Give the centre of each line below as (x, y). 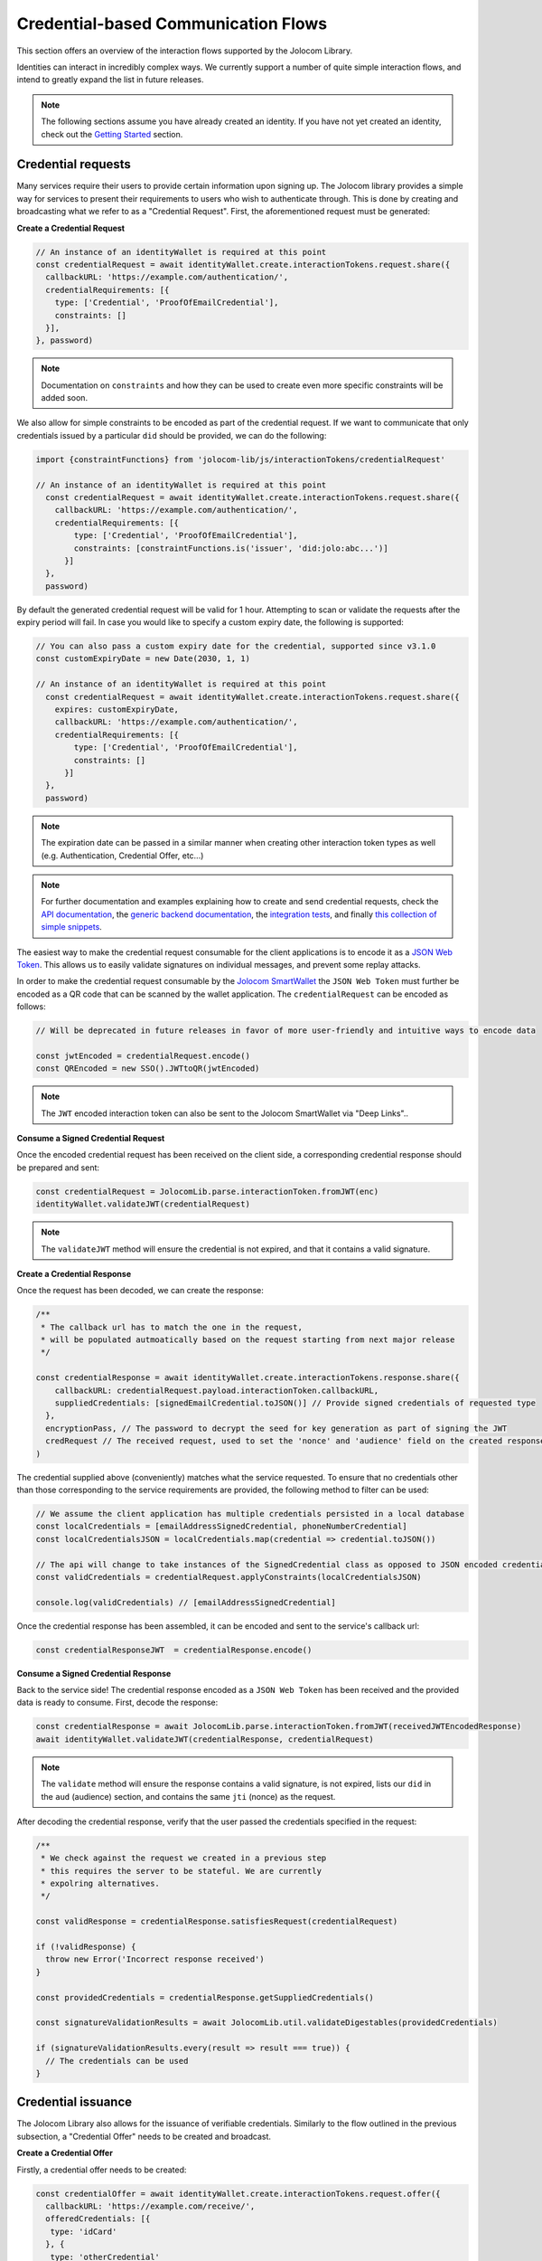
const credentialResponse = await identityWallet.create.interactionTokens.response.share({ (248, 1378)
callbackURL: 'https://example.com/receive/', (150, 2206)
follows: (31, 1007)
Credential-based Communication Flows (172, 24)
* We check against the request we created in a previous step (184, 1858)
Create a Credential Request (71, 228)
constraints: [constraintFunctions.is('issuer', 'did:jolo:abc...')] (231, 548)
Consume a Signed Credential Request (91, 1138)
